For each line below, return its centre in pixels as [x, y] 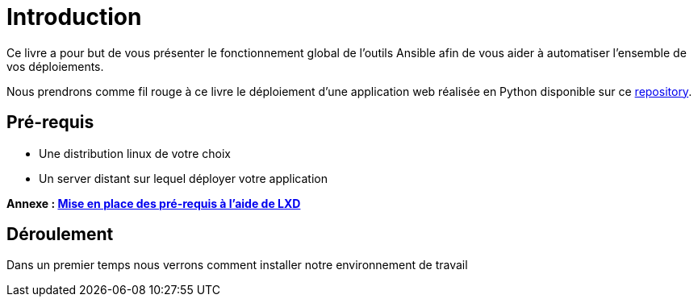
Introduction [74, 17]
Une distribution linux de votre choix [135, 153]
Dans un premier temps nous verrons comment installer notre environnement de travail [237, 265]
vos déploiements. [55, 66]
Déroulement [60, 235]
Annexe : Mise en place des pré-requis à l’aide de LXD [154, 203]
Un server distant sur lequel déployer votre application [183, 178]
